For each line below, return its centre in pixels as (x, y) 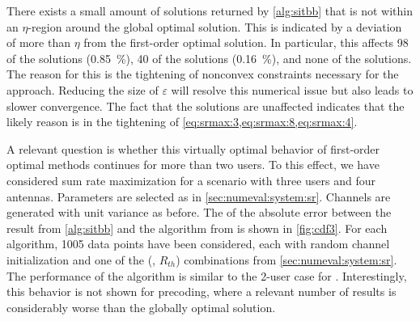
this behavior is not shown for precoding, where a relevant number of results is (202, 291)
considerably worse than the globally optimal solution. (141, 307)
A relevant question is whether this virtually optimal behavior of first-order (193, 148)
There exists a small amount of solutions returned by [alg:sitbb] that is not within (210, 11)
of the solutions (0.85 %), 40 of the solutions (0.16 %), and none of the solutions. (209, 58)
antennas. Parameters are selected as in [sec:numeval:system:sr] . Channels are (199, 196)
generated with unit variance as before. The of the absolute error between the (199, 212)
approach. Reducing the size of (83, 89)
